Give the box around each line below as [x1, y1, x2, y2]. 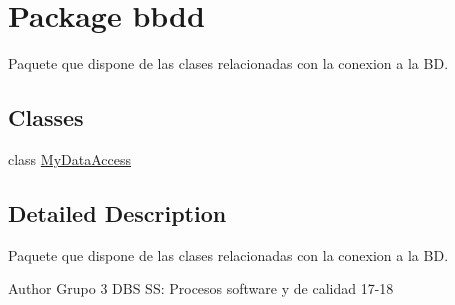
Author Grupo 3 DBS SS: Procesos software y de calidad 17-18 [8, 278, 394, 299]
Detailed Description [8, 197, 227, 228]
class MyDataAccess [8, 148, 131, 169]
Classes [8, 102, 84, 133]
